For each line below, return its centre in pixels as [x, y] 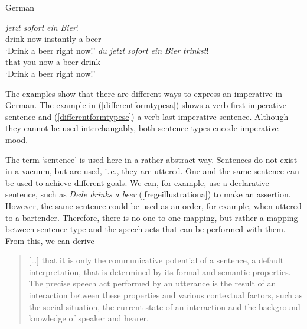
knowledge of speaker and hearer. [89, 318]
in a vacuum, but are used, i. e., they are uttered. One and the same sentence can [152, 171]
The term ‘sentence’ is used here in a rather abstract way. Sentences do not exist [151, 159]
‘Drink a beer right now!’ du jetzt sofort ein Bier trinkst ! [107, 50]
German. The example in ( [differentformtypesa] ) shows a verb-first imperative [146, 105]
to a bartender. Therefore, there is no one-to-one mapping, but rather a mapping [152, 217]
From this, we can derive [50, 240]
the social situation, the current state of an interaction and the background [164, 306]
